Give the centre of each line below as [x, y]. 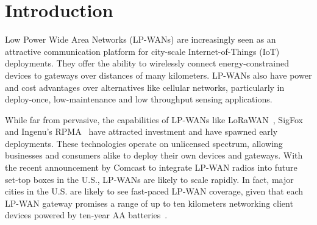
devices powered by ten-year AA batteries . [86, 215]
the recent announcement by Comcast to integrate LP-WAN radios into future [151, 167]
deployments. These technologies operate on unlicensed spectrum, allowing [144, 143]
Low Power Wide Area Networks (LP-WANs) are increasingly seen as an [141, 39]
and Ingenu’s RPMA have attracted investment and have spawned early [141, 131]
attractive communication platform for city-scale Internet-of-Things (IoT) [142, 51]
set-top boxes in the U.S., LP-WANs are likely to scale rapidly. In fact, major [149, 179]
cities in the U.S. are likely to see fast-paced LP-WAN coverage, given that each [154, 191]
